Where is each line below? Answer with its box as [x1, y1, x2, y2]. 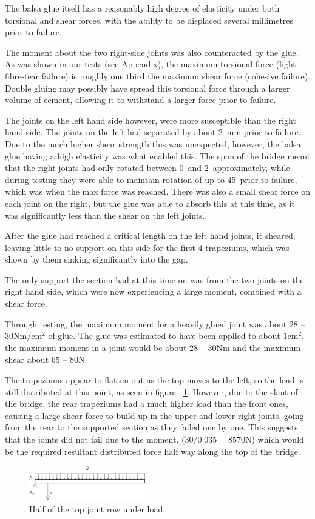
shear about [5, 353, 49, 366]
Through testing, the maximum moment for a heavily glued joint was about [5, 317, 287, 330]
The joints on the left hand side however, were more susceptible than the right [5, 113, 296, 126]
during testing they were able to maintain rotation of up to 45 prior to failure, [5, 173, 297, 186]
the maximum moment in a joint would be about [5, 341, 187, 353]
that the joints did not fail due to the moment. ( [5, 433, 185, 445]
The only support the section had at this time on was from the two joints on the [5, 273, 304, 286]
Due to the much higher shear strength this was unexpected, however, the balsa [5, 137, 301, 150]
